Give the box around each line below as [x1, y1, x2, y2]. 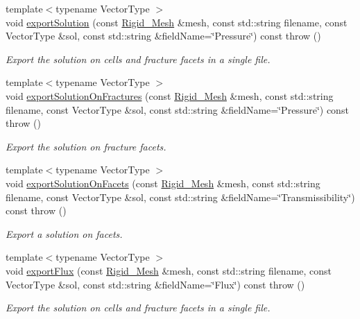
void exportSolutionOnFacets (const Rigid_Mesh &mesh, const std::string [6, 175, 320, 190]
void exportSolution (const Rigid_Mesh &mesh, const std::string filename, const [6, 15, 348, 29]
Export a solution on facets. [6, 226, 123, 241]
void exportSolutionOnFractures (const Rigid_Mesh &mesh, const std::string [6, 88, 334, 103]
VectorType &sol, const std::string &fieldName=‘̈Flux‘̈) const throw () [6, 277, 305, 291]
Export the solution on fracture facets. [6, 139, 166, 153]
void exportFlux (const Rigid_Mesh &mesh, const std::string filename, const [6, 263, 332, 277]
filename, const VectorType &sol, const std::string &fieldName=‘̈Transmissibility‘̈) [6, 189, 355, 204]
